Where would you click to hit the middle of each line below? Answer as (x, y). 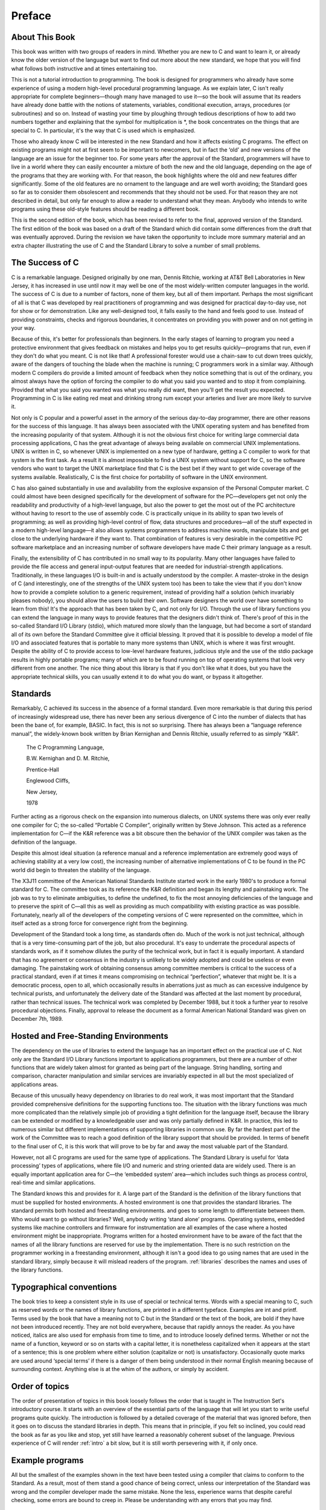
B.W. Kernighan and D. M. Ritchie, (68, 759)
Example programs (47, 1460)
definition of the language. (44, 842)
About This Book (43, 37)
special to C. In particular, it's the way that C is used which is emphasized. (103, 130)
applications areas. (35, 1084)
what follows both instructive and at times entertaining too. (84, 68)
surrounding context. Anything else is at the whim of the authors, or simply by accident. (120, 1369)
